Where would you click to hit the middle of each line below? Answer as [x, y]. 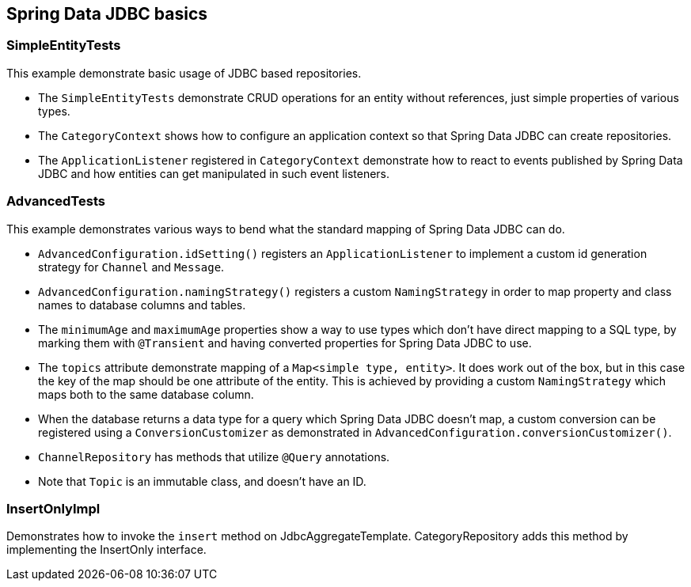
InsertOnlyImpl [53, 508]
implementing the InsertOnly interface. [106, 550]
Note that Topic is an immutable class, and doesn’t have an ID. [202, 481]
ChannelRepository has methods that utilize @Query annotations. [214, 456]
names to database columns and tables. [142, 305]
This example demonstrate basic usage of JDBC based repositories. [184, 73]
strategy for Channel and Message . [131, 267]
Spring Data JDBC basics [107, 14]
